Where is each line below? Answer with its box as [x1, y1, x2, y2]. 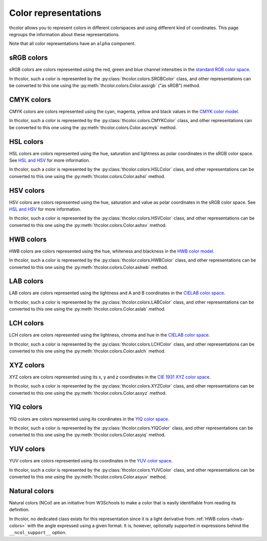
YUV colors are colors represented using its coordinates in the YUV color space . [9, 458, 173, 464]
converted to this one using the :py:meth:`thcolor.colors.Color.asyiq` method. [9, 432, 166, 438]
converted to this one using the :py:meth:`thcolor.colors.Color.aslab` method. [9, 306, 166, 312]
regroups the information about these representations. [9, 31, 120, 37]
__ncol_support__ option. [9, 530, 67, 536]
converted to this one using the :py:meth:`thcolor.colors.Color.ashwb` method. [9, 264, 168, 270]
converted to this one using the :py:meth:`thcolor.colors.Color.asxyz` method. [9, 390, 167, 396]
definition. [9, 507, 30, 513]
